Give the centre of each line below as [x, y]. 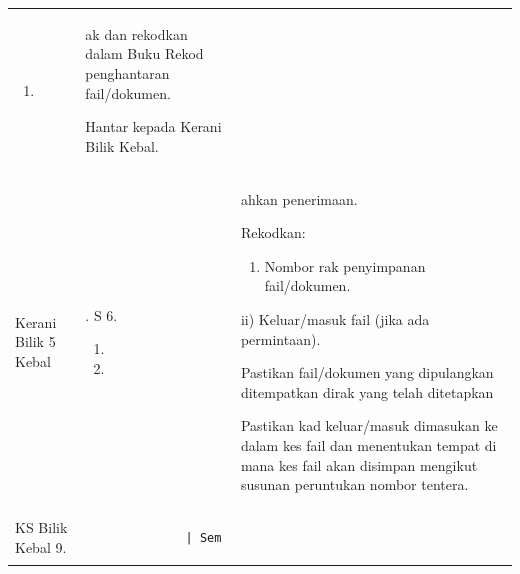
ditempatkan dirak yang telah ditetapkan [367, 391]
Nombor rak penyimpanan [345, 265]
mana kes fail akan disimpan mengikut [359, 464]
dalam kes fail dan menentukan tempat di [368, 444]
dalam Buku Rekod [144, 53]
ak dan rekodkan [136, 33]
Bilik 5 [35, 341]
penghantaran [127, 72]
